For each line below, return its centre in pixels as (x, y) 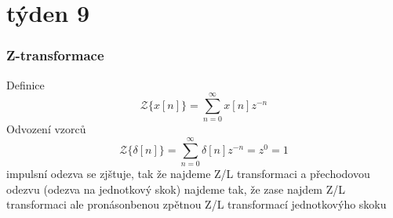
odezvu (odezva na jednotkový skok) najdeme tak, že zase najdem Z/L (176, 189)
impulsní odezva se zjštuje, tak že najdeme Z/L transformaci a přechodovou (188, 174)
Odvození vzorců (46, 129)
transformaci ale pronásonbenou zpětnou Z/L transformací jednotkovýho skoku (196, 204)
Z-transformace (55, 55)
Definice (25, 84)
